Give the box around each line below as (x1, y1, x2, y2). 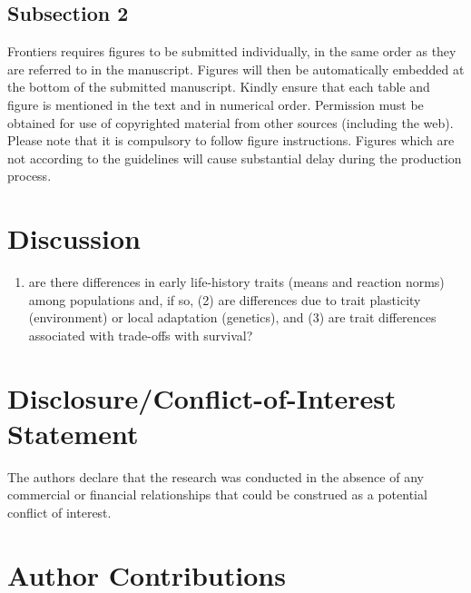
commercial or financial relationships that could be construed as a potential (7, 485, 427, 504)
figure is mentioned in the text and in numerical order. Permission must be (7, 94, 424, 114)
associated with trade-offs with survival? (28, 325, 253, 344)
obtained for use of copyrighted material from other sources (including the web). (7, 113, 454, 132)
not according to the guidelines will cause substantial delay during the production (7, 148, 462, 167)
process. (7, 166, 52, 185)
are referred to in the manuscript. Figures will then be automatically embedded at (7, 59, 465, 78)
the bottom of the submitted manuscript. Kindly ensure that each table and (7, 77, 430, 96)
